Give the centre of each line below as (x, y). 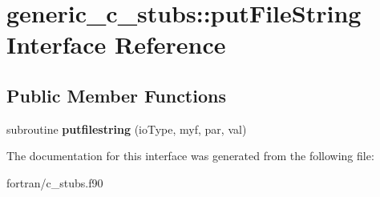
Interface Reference (116, 44)
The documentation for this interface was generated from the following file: (190, 156)
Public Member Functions (116, 95)
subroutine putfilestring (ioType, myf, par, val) (127, 129)
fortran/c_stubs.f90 (55, 182)
